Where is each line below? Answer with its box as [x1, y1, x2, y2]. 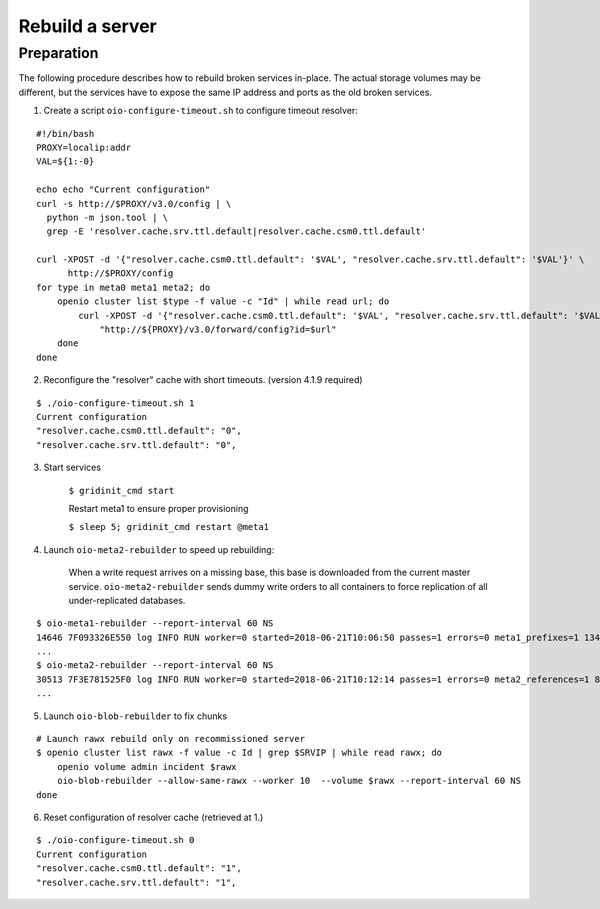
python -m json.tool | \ [46, 211, 169, 223]
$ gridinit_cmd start [68, 485, 175, 496]
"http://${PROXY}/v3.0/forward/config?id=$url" [99, 324, 337, 335]
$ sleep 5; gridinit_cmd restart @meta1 [68, 521, 270, 533]
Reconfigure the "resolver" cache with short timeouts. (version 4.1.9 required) [43, 374, 364, 386]
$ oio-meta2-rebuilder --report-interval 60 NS [36, 660, 274, 671]
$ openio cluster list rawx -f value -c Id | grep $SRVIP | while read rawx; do [36, 747, 443, 759]
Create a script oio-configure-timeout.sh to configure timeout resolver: [43, 105, 359, 117]
